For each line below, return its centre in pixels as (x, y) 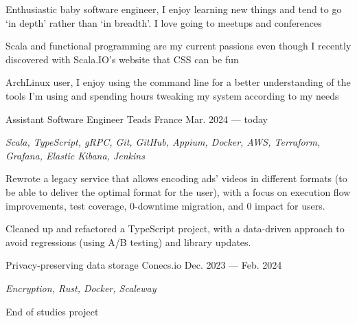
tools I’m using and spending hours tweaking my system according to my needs (172, 95)
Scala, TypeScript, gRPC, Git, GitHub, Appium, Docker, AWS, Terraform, (163, 142)
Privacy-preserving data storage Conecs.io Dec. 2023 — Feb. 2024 (144, 265)
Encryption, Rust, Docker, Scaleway (81, 288)
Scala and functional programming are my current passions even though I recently (178, 46)
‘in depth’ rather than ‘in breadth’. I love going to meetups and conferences (164, 22)
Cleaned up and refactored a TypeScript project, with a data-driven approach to (175, 229)
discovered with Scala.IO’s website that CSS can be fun (122, 59)
